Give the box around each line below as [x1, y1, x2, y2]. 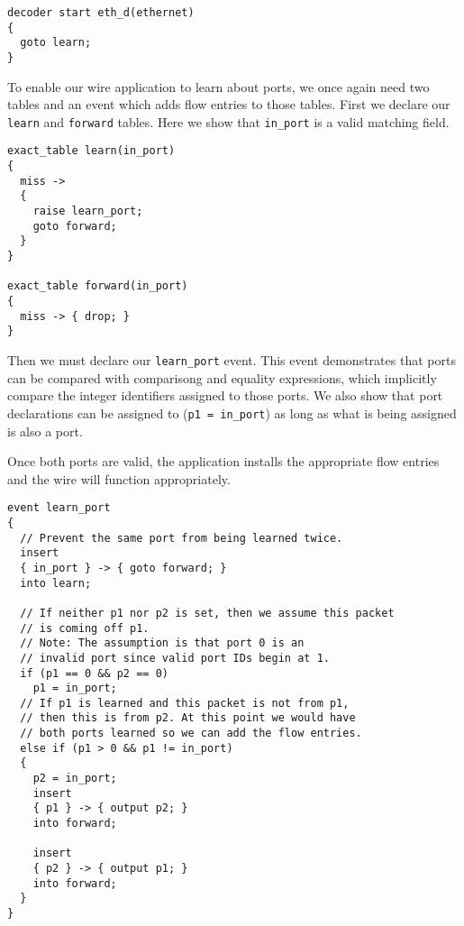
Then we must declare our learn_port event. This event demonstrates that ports [7, 351, 456, 369]
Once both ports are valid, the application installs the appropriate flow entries [7, 452, 440, 471]
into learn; [20, 576, 92, 590]
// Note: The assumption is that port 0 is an [20, 637, 305, 650]
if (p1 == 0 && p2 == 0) [20, 666, 168, 680]
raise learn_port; [32, 205, 143, 218]
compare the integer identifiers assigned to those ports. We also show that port [7, 386, 443, 405]
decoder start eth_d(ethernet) [7, 6, 195, 19]
